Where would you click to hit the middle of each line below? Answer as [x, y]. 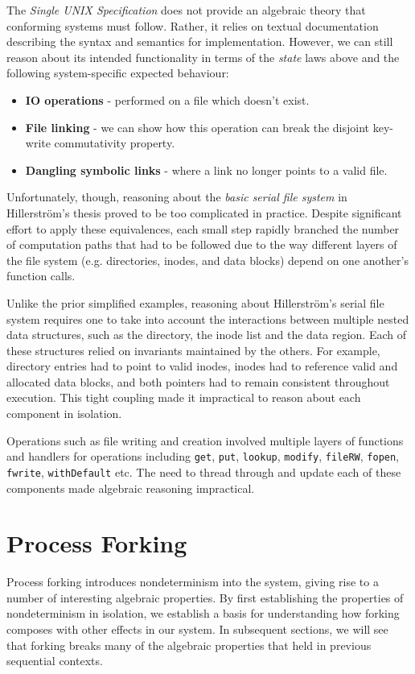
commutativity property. [115, 143]
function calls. [41, 276]
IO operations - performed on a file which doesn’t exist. [167, 99]
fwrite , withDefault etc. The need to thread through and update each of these [204, 471]
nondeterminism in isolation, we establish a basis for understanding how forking [203, 613]
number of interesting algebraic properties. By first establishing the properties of [205, 597]
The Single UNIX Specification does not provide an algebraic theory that [186, 10]
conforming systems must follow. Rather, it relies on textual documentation [193, 25]
